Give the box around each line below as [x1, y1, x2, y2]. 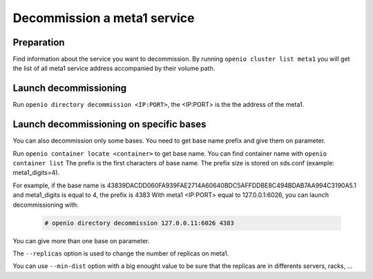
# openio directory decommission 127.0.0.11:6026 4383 [44, 219, 234, 227]
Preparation [12, 37, 65, 48]
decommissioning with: [12, 200, 79, 209]
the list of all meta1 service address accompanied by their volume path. [12, 64, 216, 72]
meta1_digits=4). [12, 169, 60, 177]
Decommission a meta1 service [12, 10, 195, 25]
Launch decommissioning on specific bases [12, 118, 207, 130]
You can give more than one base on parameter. [12, 236, 150, 245]
